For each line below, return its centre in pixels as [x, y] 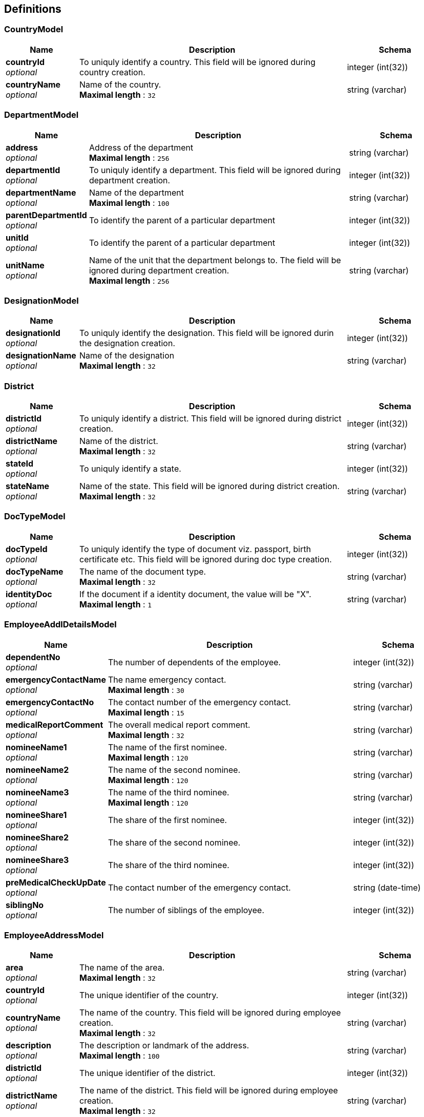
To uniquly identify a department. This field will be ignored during [215, 170]
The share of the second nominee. [174, 842]
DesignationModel [41, 300]
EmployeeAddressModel [54, 935]
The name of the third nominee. [168, 792]
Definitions [33, 9]
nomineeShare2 [37, 837]
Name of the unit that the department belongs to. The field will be [215, 260]
